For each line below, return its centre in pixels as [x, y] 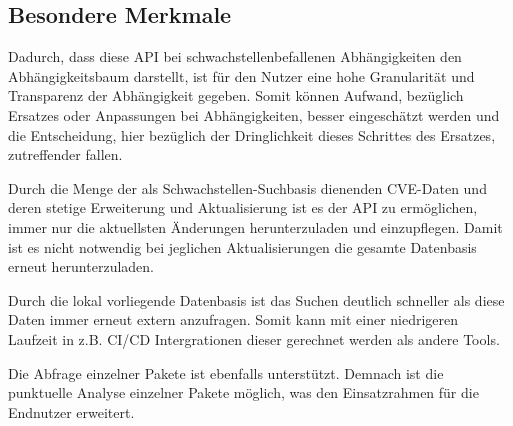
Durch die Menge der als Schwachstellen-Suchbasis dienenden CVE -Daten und [247, 187]
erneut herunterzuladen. [81, 266]
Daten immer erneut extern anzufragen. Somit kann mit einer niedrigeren [233, 319]
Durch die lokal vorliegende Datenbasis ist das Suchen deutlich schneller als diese [256, 299]
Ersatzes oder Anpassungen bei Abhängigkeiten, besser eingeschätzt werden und [254, 114]
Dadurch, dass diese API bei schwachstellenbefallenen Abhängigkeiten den [235, 56]
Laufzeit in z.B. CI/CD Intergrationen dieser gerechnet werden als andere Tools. [254, 338]
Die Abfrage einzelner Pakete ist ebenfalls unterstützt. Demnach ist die [226, 372]
